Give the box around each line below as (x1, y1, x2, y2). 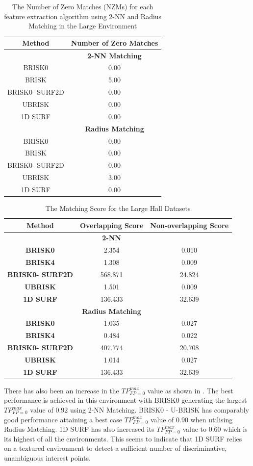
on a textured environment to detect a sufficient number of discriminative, (4, 443, 227, 453)
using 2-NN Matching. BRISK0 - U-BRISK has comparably (70, 405, 249, 414)
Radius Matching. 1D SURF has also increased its (4, 424, 154, 434)
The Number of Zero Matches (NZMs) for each (12, 1, 153, 11)
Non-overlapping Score (150, 220, 229, 230)
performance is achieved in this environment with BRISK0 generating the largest (4, 395, 247, 405)
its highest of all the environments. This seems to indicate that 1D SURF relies (4, 433, 242, 443)
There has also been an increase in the (4, 385, 119, 395)
